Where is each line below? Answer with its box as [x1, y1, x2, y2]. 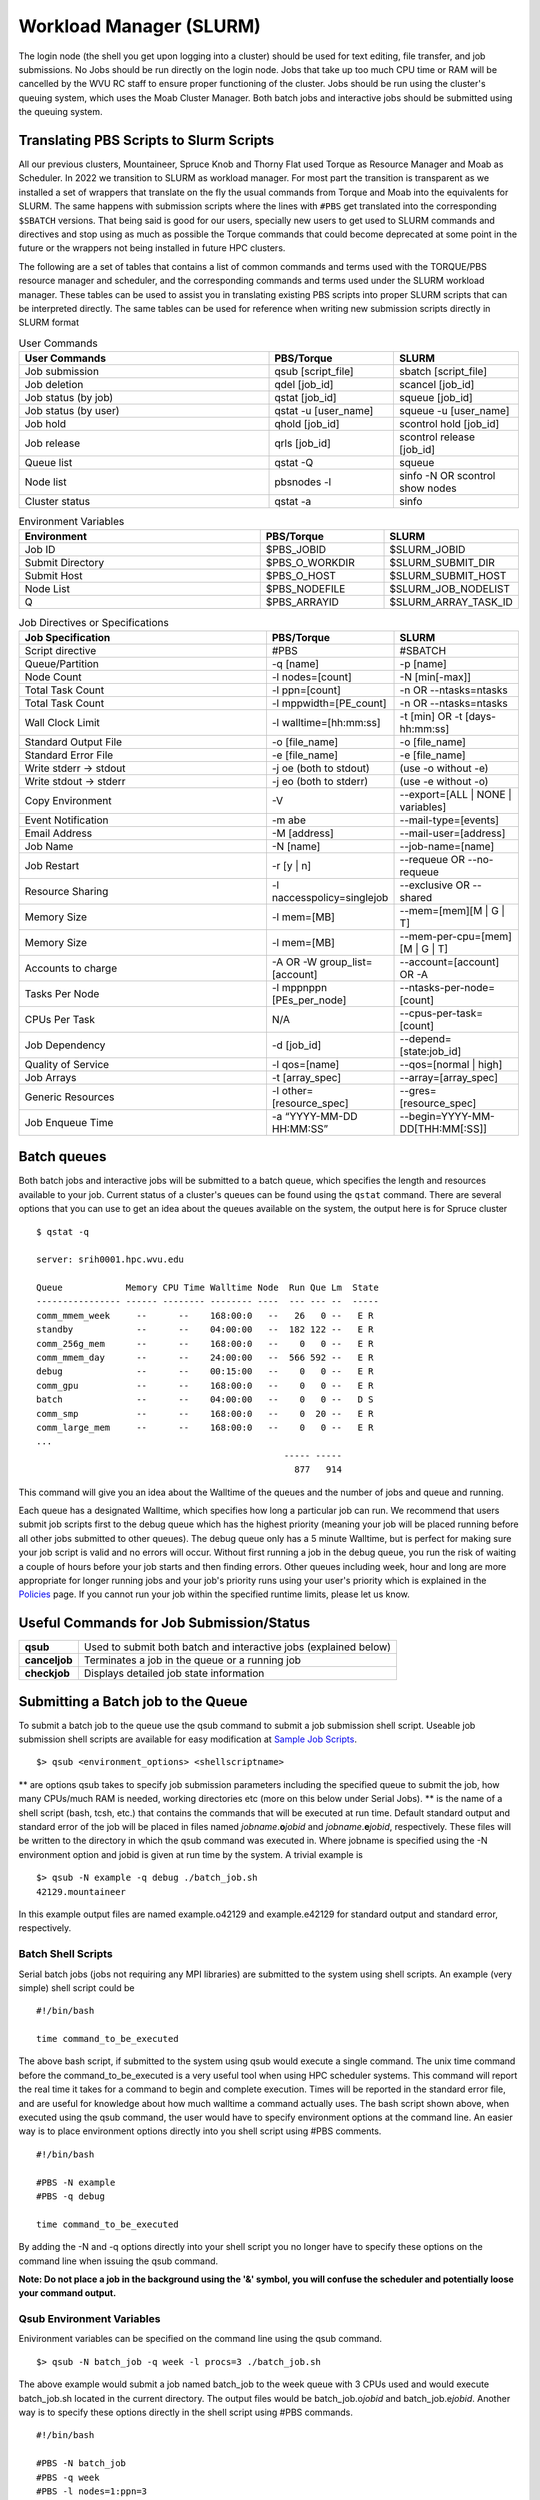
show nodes [398, 481, 457, 495]
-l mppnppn [271, 980, 328, 994]
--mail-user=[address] [399, 826, 506, 840]
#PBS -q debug [36, 2191, 105, 2202]
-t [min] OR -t [399, 709, 463, 723]
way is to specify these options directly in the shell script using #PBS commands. [18, 2406, 354, 2419]
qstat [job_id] [274, 391, 337, 405]
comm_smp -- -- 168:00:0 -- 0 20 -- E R [36, 1408, 374, 1419]
